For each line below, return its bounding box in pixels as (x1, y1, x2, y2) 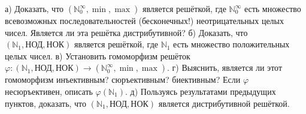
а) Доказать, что (5, 2, 64, 14)
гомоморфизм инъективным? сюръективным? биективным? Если (5, 73, 241, 86)
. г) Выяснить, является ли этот (167, 61, 282, 74)
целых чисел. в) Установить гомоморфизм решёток (5, 49, 190, 62)
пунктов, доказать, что (5, 97, 87, 109)
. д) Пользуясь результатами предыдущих (125, 85, 276, 97)
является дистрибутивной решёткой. (158, 97, 290, 109)
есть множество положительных (173, 38, 290, 50)
